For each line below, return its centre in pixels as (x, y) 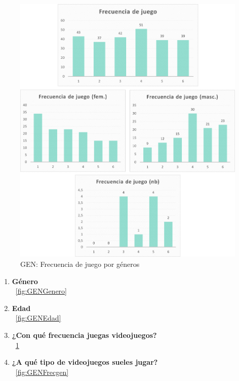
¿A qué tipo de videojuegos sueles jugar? (85, 362)
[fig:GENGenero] (41, 291)
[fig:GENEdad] (38, 318)
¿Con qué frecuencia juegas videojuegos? (84, 335)
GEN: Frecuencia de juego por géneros (80, 264)
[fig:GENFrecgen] (42, 372)
